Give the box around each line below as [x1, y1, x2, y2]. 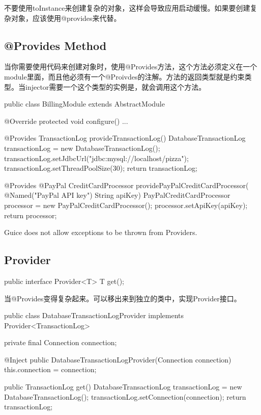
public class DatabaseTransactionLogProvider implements [4, 310, 184, 321]
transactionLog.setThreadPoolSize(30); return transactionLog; [4, 163, 197, 173]
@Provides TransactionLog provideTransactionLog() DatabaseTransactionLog [4, 133, 246, 143]
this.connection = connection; [4, 364, 97, 375]
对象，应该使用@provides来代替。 [11, 12, 121, 23]
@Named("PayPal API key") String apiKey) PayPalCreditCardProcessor [4, 190, 230, 200]
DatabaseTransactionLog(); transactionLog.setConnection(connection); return [4, 391, 246, 402]
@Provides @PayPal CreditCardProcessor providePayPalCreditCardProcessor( [4, 179, 249, 190]
